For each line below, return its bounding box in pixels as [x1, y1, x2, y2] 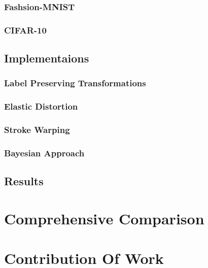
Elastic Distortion [4, 100, 78, 113]
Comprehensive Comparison [4, 208, 204, 228]
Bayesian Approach [4, 146, 85, 159]
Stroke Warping [4, 123, 70, 136]
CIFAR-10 [4, 23, 47, 36]
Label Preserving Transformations [4, 77, 146, 89]
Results [4, 173, 44, 189]
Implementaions [4, 50, 89, 66]
